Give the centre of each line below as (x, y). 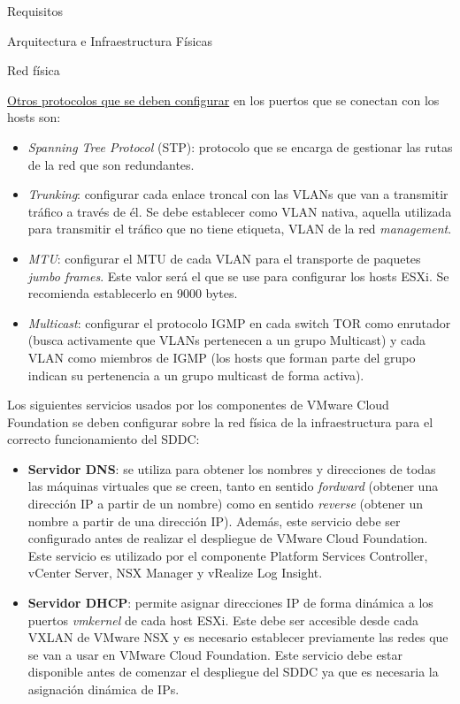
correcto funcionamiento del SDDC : (103, 439)
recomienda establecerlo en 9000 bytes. (133, 293)
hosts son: (34, 117)
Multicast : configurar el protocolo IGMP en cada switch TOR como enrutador (239, 322)
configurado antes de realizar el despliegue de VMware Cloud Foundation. (228, 538)
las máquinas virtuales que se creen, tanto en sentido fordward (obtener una (233, 486)
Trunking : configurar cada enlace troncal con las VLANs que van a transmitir (238, 194)
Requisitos (35, 11)
